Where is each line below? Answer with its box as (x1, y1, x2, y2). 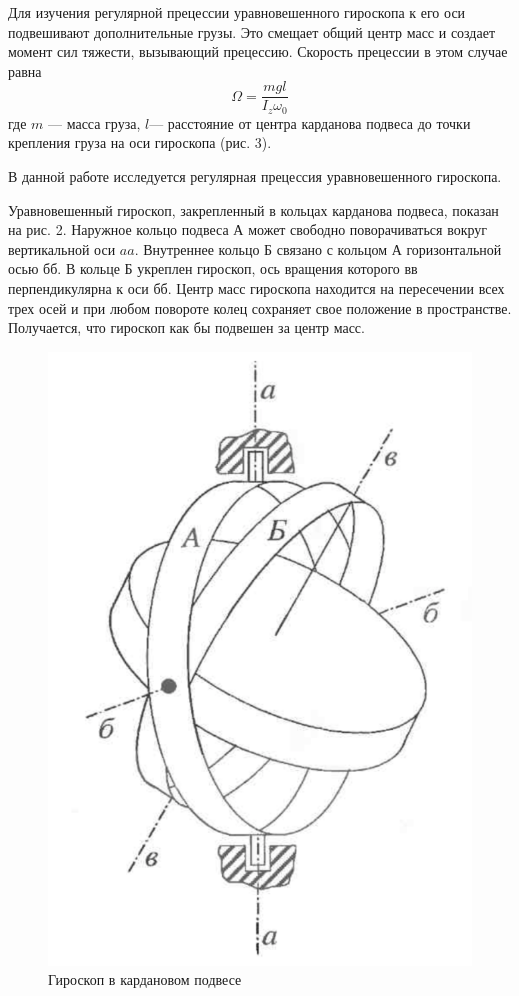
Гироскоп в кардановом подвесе (48, 969, 242, 990)
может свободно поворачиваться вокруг (248, 219, 488, 240)
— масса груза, (48, 112, 141, 133)
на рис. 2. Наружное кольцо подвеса (8, 219, 229, 240)
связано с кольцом (276, 238, 387, 259)
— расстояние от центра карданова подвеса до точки (149, 112, 471, 133)
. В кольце (57, 258, 120, 279)
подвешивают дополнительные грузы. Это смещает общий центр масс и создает (8, 21, 496, 42)
